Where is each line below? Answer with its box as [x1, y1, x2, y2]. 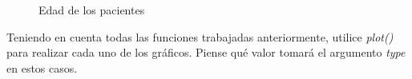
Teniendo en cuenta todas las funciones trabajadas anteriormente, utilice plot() [6, 28, 394, 45]
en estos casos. [6, 59, 78, 76]
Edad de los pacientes [38, 2, 145, 18]
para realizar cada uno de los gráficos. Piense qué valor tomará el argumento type [6, 44, 406, 61]
